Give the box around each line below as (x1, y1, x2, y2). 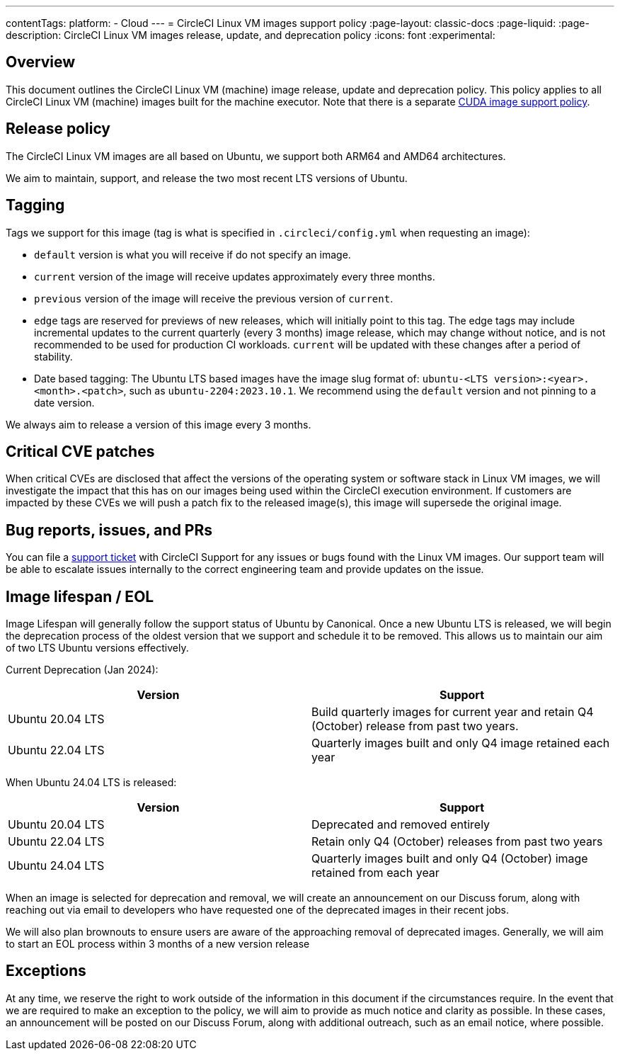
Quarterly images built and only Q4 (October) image (311, 851, 588, 866)
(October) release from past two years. (311, 719, 519, 734)
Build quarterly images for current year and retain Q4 (311, 705, 594, 720)
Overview (6, 53, 76, 72)
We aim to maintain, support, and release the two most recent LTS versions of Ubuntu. (6, 171, 408, 184)
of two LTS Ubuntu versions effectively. (6, 642, 189, 654)
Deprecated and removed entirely (311, 817, 490, 832)
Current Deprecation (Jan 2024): (6, 664, 159, 676)
